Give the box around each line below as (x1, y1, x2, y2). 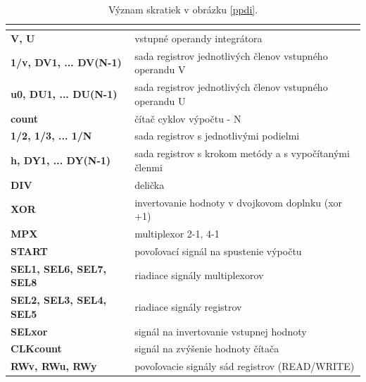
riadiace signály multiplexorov (134, 268, 264, 283)
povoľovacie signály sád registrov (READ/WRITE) (134, 359, 355, 374)
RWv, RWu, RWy (11, 359, 97, 374)
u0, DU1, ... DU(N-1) (11, 86, 118, 101)
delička (134, 177, 165, 192)
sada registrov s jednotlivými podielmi (134, 128, 300, 143)
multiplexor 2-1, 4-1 (134, 226, 220, 240)
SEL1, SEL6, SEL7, (11, 261, 106, 276)
